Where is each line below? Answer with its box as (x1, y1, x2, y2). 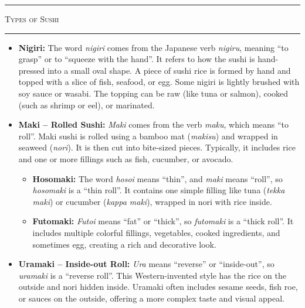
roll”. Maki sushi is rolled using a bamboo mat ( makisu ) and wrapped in (18, 129, 278, 142)
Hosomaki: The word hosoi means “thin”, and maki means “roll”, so (32, 172, 283, 184)
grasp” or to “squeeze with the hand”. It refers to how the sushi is (18, 53, 255, 65)
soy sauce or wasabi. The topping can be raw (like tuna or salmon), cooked (18, 87, 289, 99)
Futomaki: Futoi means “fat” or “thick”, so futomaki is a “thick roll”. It (32, 215, 294, 227)
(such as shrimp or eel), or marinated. (18, 98, 155, 111)
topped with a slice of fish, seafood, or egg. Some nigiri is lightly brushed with (18, 76, 300, 88)
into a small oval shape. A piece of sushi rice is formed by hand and (47, 64, 291, 76)
